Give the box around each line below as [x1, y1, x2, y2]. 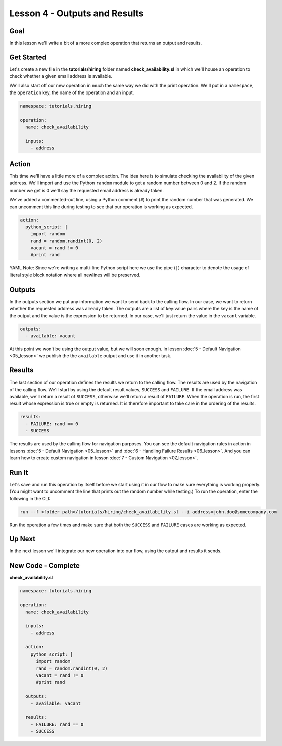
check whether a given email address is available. [9, 73, 113, 79]
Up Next [9, 535, 35, 543]
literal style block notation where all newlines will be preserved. [9, 272, 141, 278]
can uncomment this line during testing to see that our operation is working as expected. [9, 204, 193, 210]
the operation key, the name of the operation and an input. [9, 89, 134, 96]
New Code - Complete [9, 561, 80, 570]
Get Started [9, 53, 46, 61]
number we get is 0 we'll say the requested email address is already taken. [9, 187, 164, 193]
